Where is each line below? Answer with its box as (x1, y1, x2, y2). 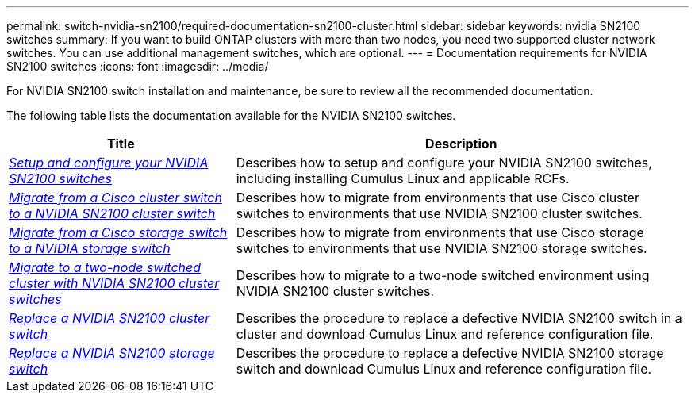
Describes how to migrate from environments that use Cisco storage (236, 224, 644, 240)
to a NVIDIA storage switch (9, 240, 171, 256)
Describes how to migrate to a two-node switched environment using (236, 267, 650, 283)
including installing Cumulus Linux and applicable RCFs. (236, 171, 570, 186)
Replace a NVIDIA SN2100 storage (9, 345, 215, 361)
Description (425, 136, 497, 152)
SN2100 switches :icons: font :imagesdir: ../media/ (6, 59, 269, 73)
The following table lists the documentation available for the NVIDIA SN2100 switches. (6, 109, 456, 122)
